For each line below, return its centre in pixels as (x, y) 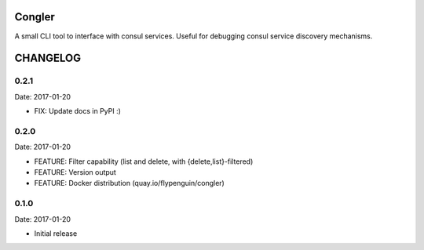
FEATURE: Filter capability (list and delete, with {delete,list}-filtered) (144, 161)
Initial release (56, 233)
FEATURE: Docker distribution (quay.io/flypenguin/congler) (130, 183)
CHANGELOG (48, 58)
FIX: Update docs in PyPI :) (78, 111)
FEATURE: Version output (75, 172)
